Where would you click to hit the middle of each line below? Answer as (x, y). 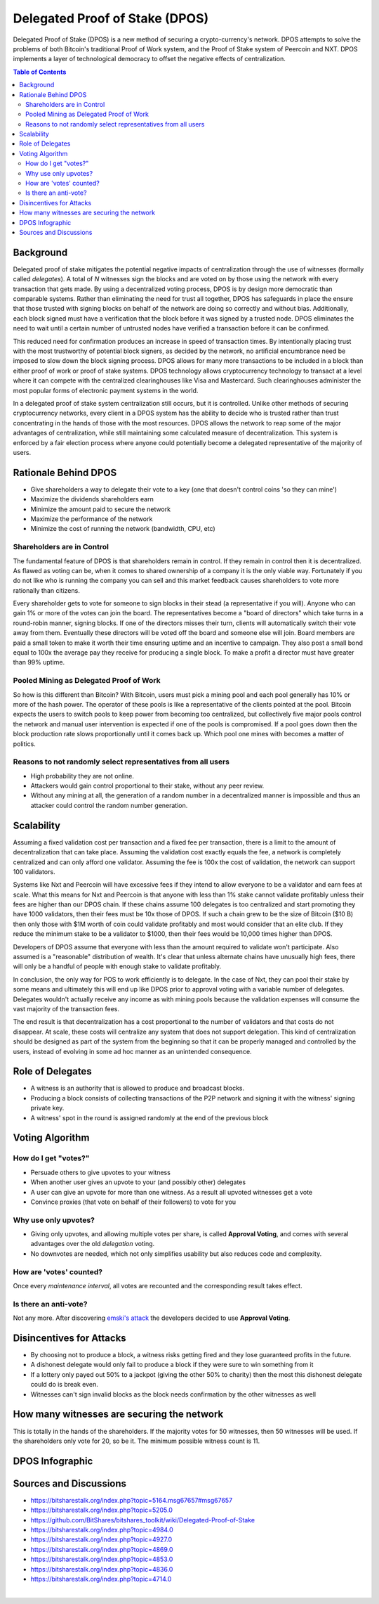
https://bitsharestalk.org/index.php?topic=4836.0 (102, 1569)
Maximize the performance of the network (92, 519)
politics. (25, 744)
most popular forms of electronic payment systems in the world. (106, 390)
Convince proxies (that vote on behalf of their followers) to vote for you (133, 1202)
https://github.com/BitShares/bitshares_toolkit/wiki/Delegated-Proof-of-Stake (143, 1520)
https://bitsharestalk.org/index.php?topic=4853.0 (102, 1559)
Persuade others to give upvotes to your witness (101, 1172)
